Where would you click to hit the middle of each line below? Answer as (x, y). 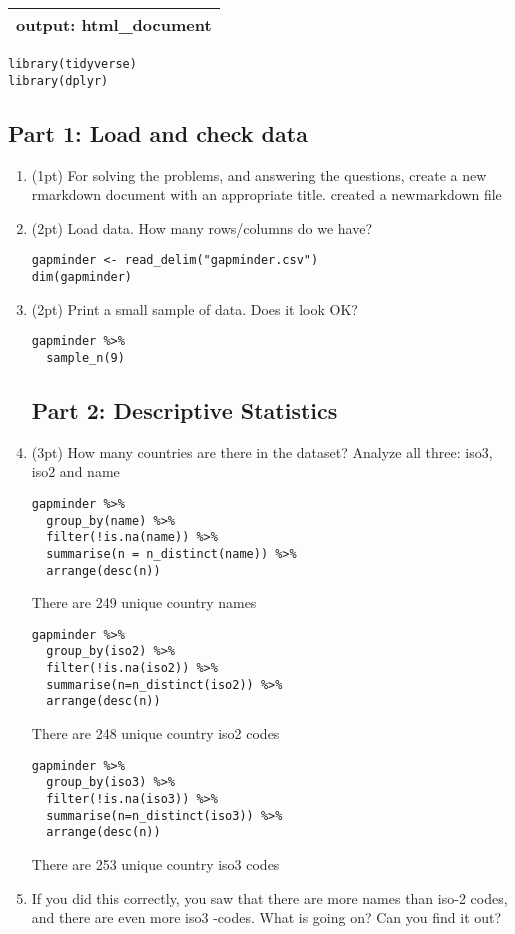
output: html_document (114, 24)
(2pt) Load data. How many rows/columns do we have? (202, 227)
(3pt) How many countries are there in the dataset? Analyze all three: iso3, (262, 451)
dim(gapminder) (82, 276)
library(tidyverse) (72, 64)
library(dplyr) (58, 80)
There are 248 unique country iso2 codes (155, 733)
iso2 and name (75, 471)
